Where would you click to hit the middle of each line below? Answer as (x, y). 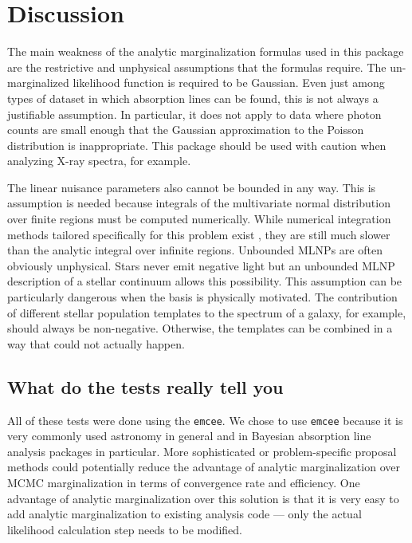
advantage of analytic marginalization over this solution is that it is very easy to (203, 498)
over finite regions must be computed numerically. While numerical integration (199, 219)
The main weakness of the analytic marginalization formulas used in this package (206, 51)
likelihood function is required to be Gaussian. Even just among (229, 83)
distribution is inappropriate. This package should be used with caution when (197, 145)
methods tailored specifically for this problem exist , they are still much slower (199, 234)
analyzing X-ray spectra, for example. (99, 161)
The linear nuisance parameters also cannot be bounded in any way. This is (192, 187)
